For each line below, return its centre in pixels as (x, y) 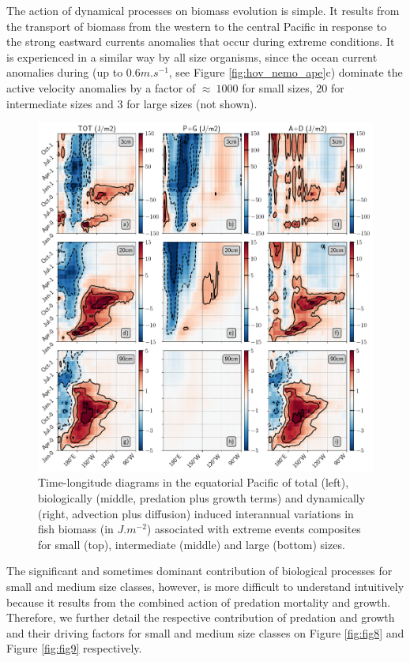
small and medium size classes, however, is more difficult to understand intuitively (205, 586)
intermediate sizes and (60, 103)
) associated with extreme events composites (254, 529)
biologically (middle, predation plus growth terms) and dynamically (202, 498)
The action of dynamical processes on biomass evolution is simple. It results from (203, 10)
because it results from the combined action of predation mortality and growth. (199, 602)
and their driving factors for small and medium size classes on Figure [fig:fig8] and (205, 632)
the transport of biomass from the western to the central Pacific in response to (197, 26)
